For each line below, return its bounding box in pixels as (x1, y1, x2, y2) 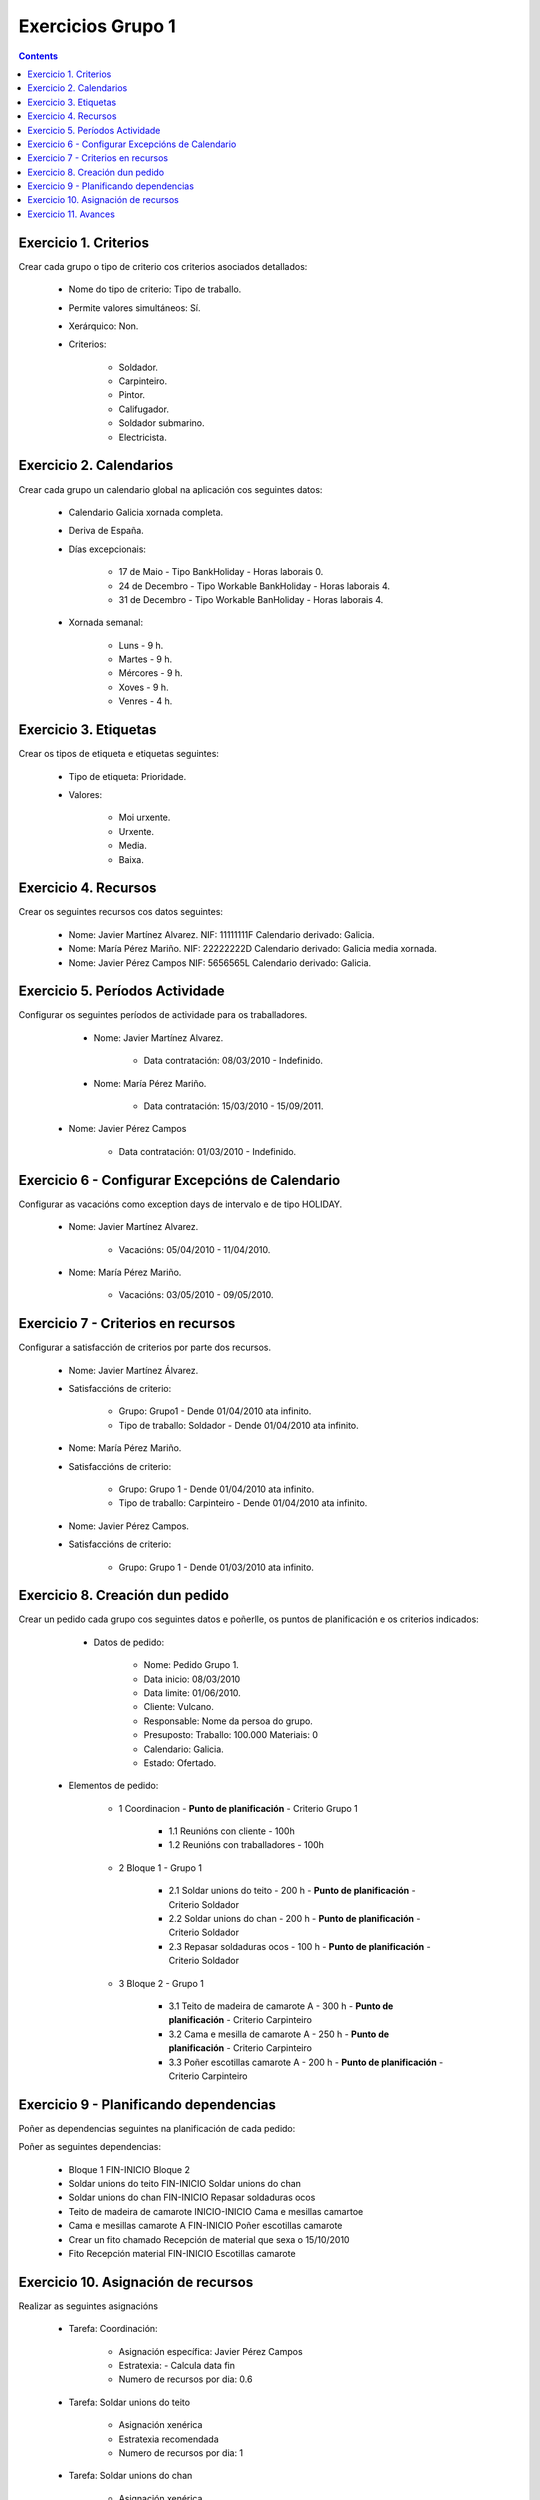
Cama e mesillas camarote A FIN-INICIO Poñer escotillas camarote (68, 2220, 343, 2232)
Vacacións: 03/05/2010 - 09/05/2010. (118, 1289, 274, 1301)
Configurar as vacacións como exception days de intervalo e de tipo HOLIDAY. (18, 1198, 343, 1210)
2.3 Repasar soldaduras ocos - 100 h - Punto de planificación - (168, 1940, 431, 1952)
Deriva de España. (68, 525, 144, 537)
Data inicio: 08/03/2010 (143, 1673, 241, 1685)
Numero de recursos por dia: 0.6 (118, 2373, 253, 2385)
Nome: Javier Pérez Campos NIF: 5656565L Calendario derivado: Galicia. (68, 956, 372, 969)
